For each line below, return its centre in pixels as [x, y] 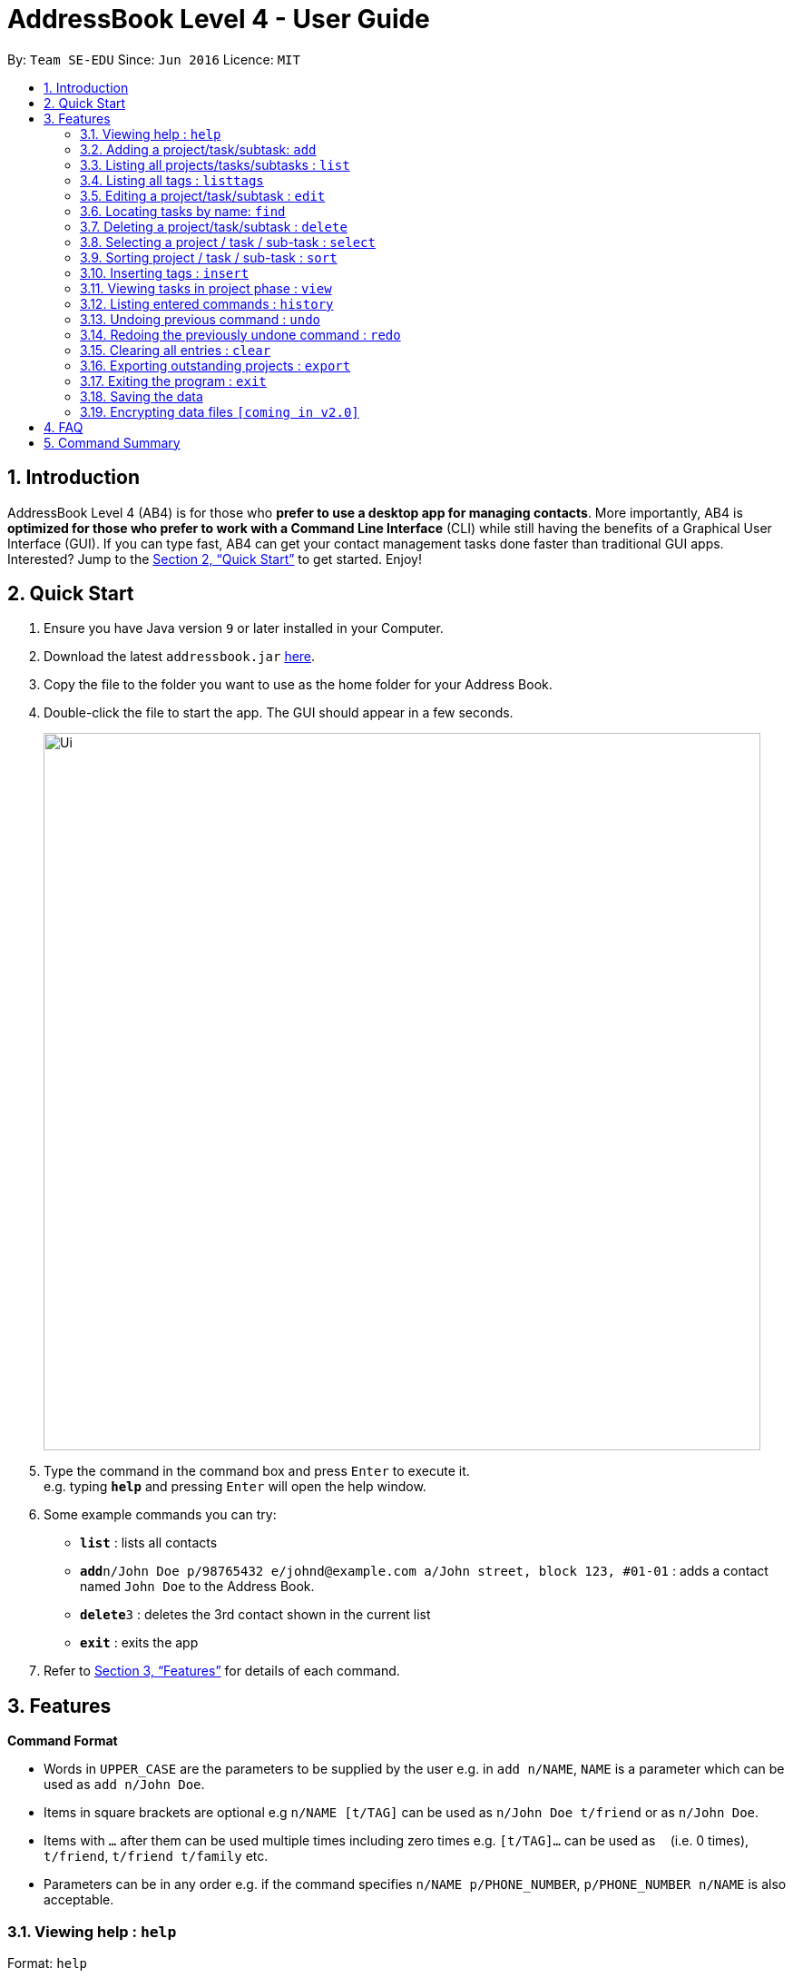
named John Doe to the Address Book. [197, 1587]
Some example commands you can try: [160, 1515]
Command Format [63, 1741]
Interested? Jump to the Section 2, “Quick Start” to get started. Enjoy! [215, 559]
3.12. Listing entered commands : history [207, 303]
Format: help [47, 1963]
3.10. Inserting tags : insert [165, 272]
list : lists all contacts [149, 1543]
